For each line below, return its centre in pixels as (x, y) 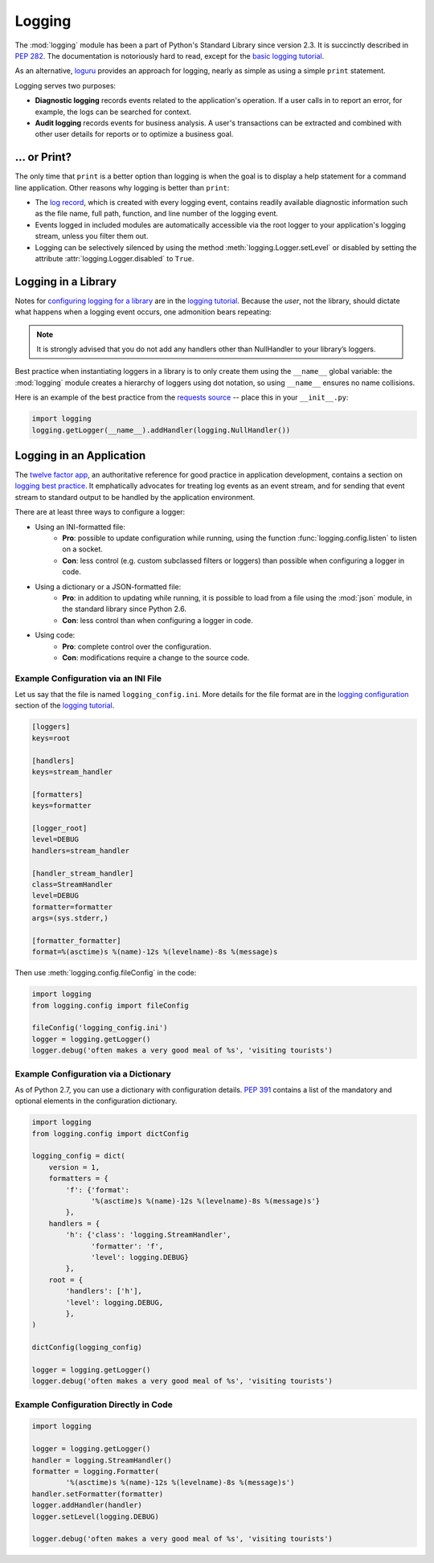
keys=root (51, 738)
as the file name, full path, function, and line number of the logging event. (157, 214)
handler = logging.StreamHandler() (102, 1460)
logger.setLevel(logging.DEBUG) (96, 1516)
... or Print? (43, 157)
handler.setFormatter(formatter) (98, 1494)
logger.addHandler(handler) (87, 1505)
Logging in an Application (80, 455)
